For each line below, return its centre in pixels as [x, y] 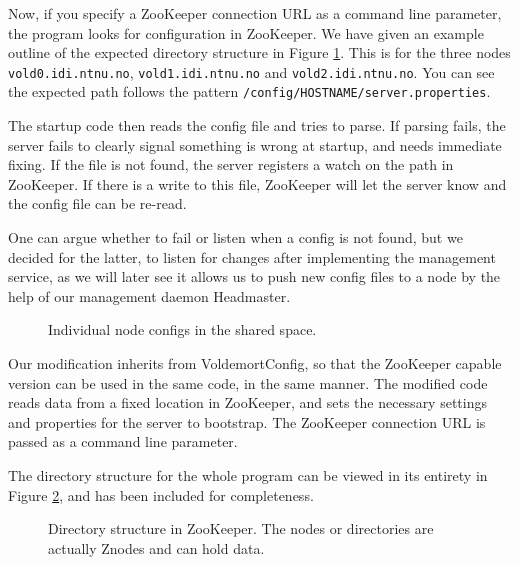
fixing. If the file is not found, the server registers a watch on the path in [231, 164]
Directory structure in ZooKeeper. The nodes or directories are [241, 528]
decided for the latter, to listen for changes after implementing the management [252, 256]
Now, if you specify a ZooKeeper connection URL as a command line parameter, [255, 13]
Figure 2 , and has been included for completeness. [161, 494]
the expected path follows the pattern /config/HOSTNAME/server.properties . [249, 91]
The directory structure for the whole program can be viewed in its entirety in [248, 475]
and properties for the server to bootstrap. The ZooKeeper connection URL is [247, 421]
